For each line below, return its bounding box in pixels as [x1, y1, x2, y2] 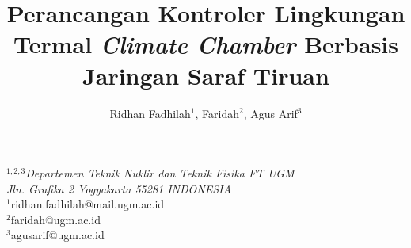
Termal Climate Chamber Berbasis [13, 28, 398, 61]
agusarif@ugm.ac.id [10, 227, 105, 243]
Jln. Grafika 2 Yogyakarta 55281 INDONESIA [6, 180, 231, 196]
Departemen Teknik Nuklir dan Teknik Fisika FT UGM [25, 165, 295, 181]
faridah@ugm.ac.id [10, 211, 101, 227]
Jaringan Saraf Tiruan [82, 59, 329, 91]
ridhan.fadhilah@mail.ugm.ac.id [10, 196, 165, 212]
